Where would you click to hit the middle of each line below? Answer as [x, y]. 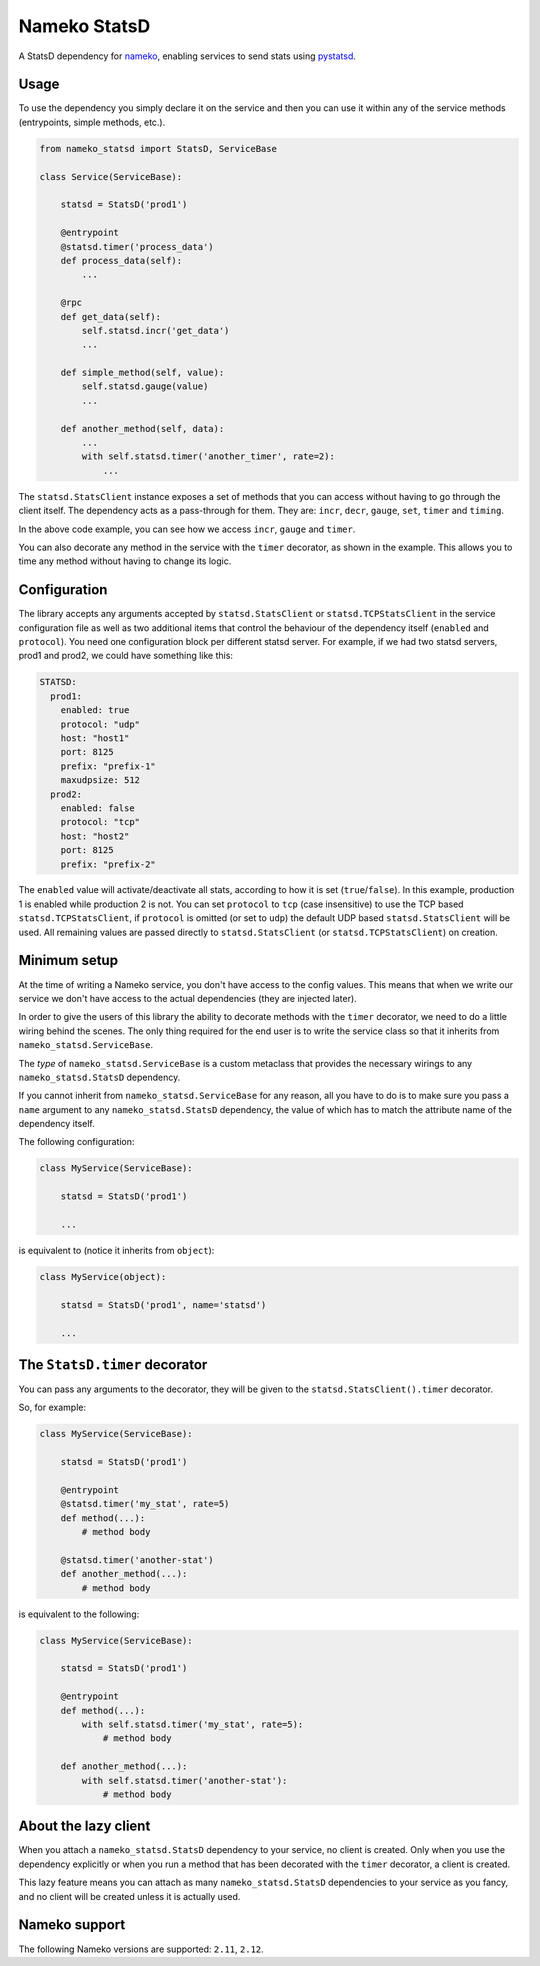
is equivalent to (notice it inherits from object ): [116, 1250]
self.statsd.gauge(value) [145, 386]
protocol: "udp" [100, 724]
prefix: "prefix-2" [108, 864]
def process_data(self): [121, 260]
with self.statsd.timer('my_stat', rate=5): [192, 1724]
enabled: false [97, 808]
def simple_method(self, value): [142, 373]
